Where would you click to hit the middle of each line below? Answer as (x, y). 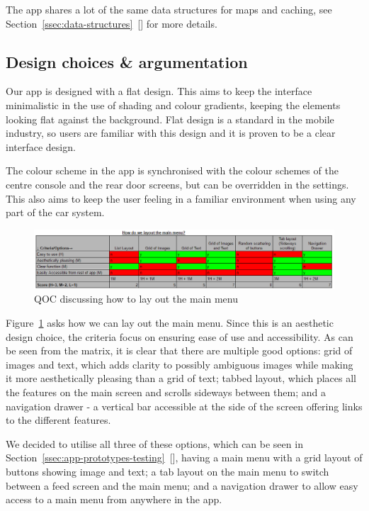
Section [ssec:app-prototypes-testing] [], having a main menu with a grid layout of (184, 457)
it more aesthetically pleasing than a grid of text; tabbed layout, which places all (181, 378)
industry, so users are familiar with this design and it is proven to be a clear (171, 133)
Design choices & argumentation (127, 61)
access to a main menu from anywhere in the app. (114, 499)
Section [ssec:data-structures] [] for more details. (112, 23)
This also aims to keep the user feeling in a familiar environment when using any (181, 198)
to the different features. (58, 420)
